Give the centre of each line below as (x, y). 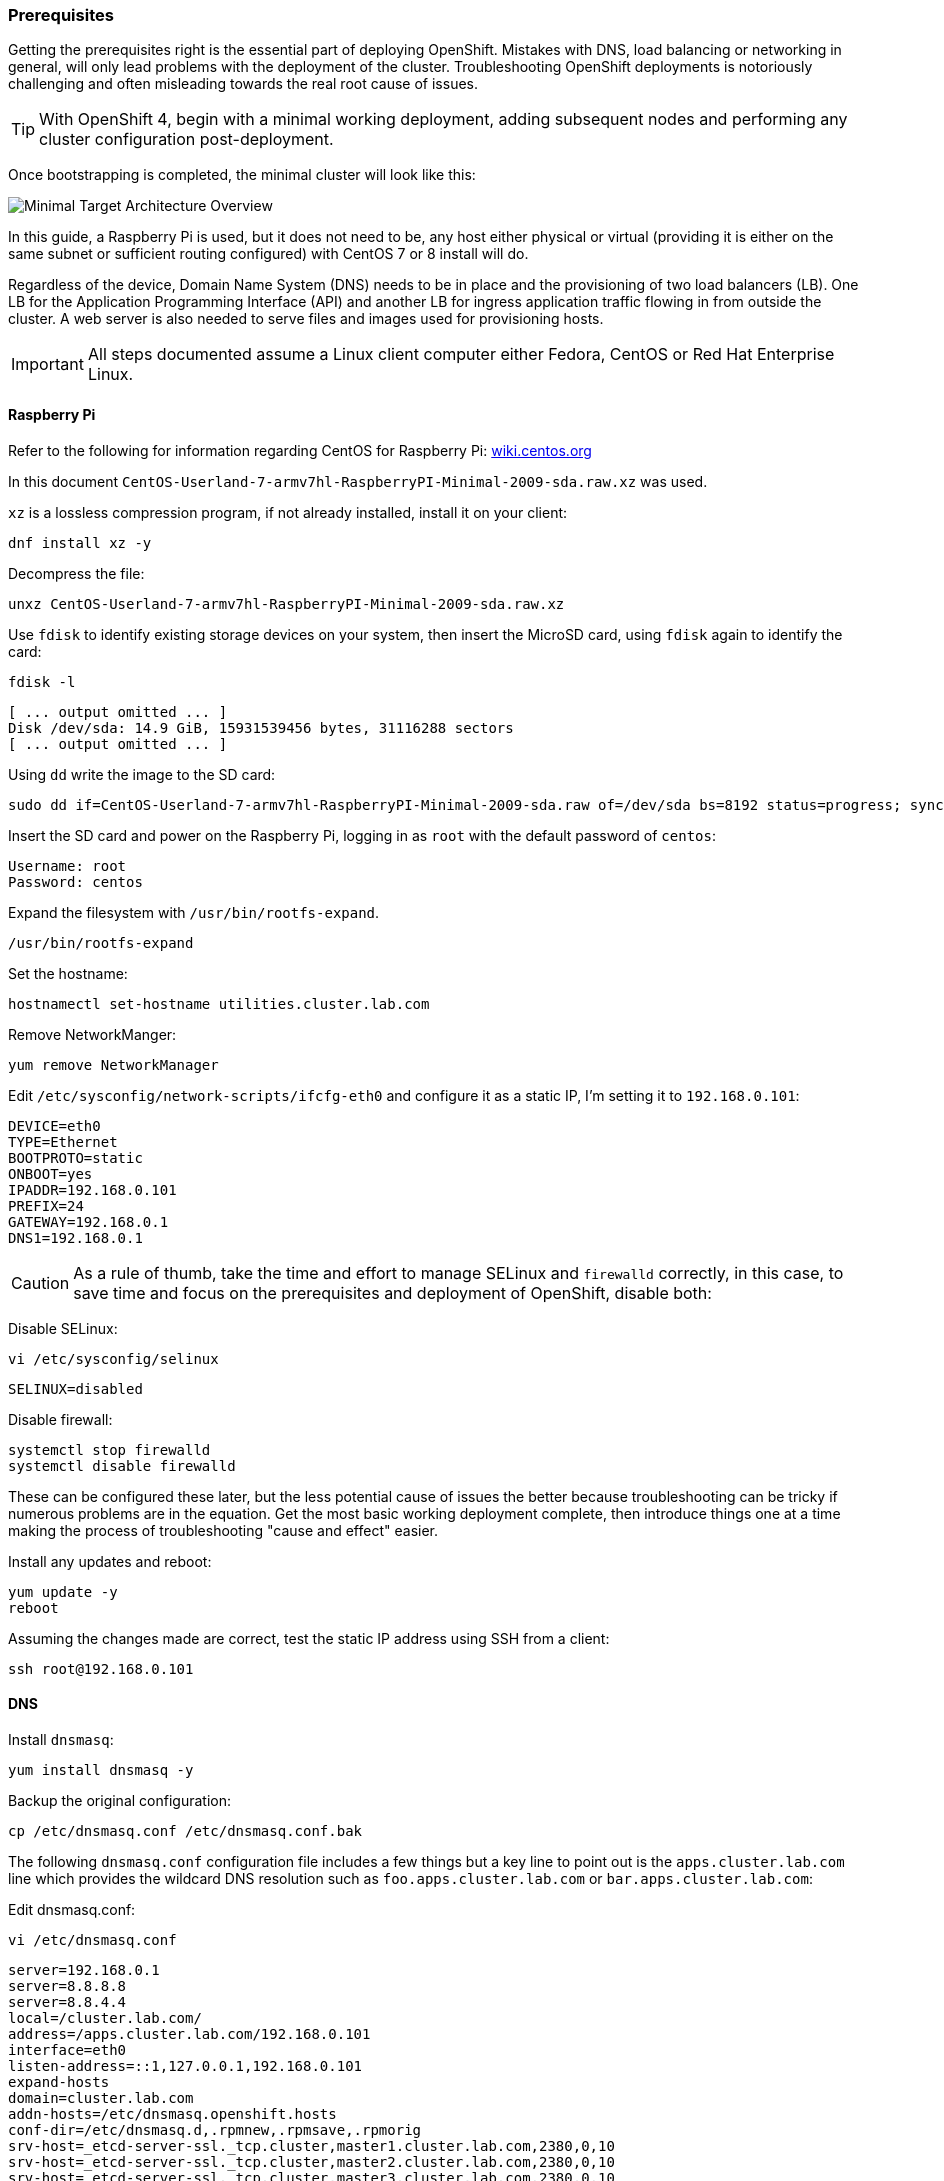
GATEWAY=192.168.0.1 (88, 1221)
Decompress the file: (76, 573)
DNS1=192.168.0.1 (75, 1237)
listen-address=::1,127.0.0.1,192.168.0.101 (185, 2065)
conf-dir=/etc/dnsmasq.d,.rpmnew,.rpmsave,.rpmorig (215, 2129)
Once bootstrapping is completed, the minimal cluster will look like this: (242, 175)
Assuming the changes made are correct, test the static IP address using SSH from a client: (309, 1638)
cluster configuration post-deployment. (186, 139)
